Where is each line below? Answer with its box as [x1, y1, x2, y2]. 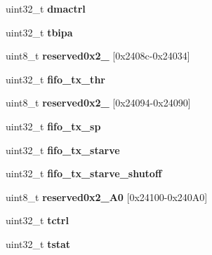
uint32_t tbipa [6, 25, 73, 39]
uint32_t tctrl [6, 213, 69, 228]
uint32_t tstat [6, 236, 71, 251]
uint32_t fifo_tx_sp [6, 118, 101, 133]
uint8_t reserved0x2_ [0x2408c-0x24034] [6, 48, 190, 63]
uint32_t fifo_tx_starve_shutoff [6, 166, 162, 181]
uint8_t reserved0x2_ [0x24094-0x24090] [6, 95, 191, 110]
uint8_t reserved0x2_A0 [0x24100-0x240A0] [6, 189, 208, 204]
